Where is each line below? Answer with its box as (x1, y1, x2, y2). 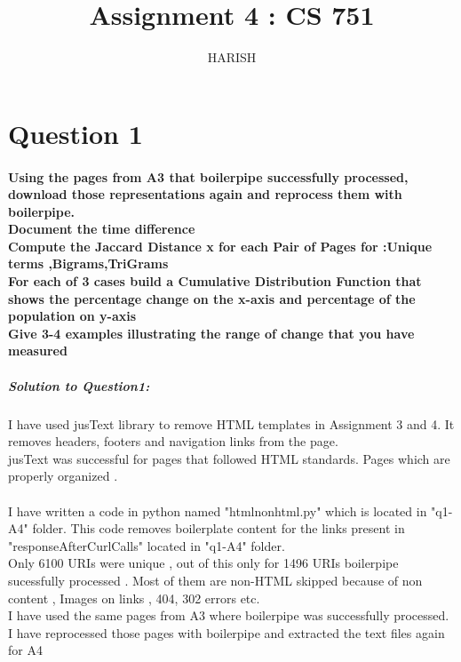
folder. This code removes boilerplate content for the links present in (32, 519, 405, 538)
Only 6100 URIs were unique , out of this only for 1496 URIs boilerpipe (8, 554, 399, 572)
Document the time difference (8, 219, 195, 238)
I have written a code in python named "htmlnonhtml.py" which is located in (8, 501, 427, 520)
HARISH (207, 48, 257, 67)
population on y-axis (8, 307, 137, 325)
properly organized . (8, 467, 118, 485)
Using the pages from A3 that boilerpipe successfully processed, (8, 167, 409, 186)
